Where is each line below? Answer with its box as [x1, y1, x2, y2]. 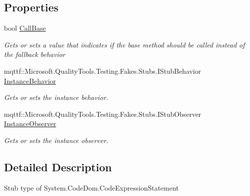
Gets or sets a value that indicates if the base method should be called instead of [4, 39, 245, 49]
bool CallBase [4, 23, 46, 33]
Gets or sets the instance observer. [4, 135, 109, 145]
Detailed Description [4, 159, 112, 174]
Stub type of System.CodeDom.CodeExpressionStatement [4, 182, 179, 193]
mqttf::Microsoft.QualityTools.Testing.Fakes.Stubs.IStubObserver [4, 108, 202, 119]
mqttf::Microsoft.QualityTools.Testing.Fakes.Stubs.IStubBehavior [4, 65, 201, 76]
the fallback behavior [4, 49, 65, 59]
